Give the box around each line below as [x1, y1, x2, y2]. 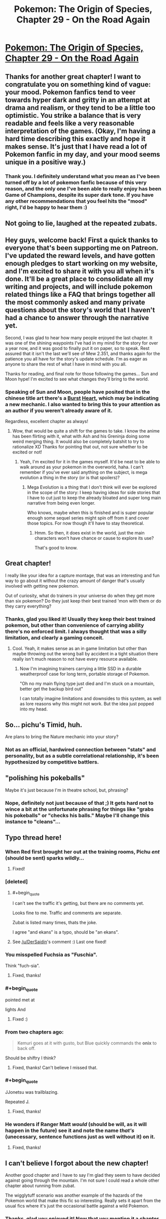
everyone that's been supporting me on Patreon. [5, 244, 159, 252]
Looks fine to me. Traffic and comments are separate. [12, 910, 122, 916]
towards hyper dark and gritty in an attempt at [5, 95, 150, 104]
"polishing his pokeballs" [5, 774, 85, 783]
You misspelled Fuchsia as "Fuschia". [5, 951, 98, 958]
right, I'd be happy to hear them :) [5, 204, 88, 211]
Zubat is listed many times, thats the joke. [12, 920, 98, 926]
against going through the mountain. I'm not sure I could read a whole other [5, 1177, 160, 1184]
